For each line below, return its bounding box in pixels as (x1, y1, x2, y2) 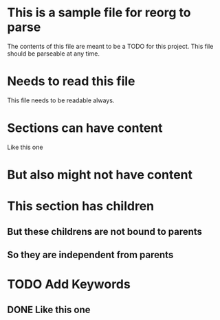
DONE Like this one (7, 304, 91, 315)
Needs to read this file (7, 73, 135, 89)
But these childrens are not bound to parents (7, 225, 203, 238)
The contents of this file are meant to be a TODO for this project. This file (7, 42, 214, 50)
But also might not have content (7, 167, 193, 183)
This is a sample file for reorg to (7, 5, 191, 21)
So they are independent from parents (7, 249, 174, 260)
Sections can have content (7, 120, 163, 136)
